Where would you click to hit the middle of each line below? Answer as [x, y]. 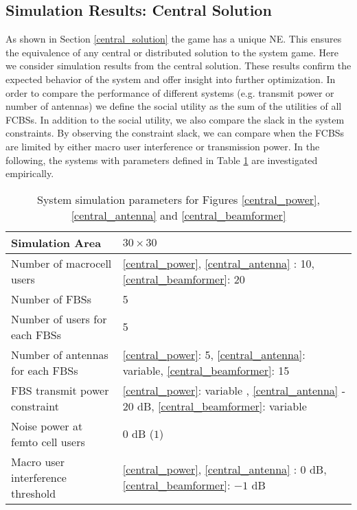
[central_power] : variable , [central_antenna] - [234, 390]
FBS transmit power [60, 390]
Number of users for [59, 318]
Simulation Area [56, 242]
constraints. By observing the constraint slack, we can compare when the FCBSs [175, 133]
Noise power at [47, 426]
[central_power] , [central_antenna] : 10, [219, 263]
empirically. [30, 173]
